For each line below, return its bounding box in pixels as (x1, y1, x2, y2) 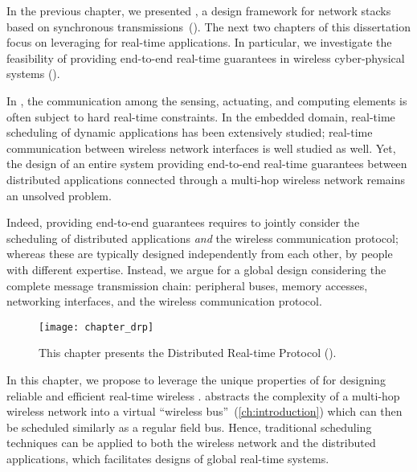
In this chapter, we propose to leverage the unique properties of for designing (6, 371, 386, 388)
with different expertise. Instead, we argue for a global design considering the (6, 261, 386, 277)
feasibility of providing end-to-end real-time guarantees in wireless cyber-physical (6, 49, 405, 66)
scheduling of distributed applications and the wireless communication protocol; (6, 229, 399, 246)
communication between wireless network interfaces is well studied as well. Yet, (6, 139, 396, 156)
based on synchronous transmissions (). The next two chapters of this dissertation (6, 18, 411, 35)
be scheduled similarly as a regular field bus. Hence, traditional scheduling (6, 418, 372, 435)
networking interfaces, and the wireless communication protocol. (6, 293, 322, 310)
